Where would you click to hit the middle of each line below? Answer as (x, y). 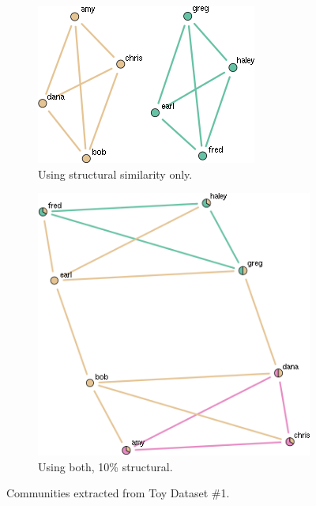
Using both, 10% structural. (105, 466)
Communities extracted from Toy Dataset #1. (118, 493)
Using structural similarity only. (115, 174)
